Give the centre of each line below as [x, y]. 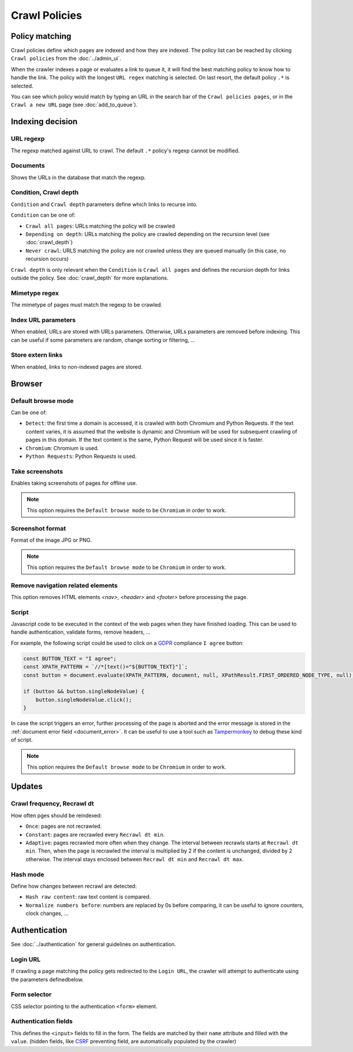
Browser [27, 383]
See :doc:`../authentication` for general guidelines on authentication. [94, 944]
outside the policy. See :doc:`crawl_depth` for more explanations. [90, 278]
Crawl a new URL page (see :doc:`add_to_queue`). [74, 105]
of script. [22, 740]
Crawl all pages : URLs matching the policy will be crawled [100, 226]
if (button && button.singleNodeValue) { [84, 692]
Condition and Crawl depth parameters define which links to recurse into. [104, 204]
